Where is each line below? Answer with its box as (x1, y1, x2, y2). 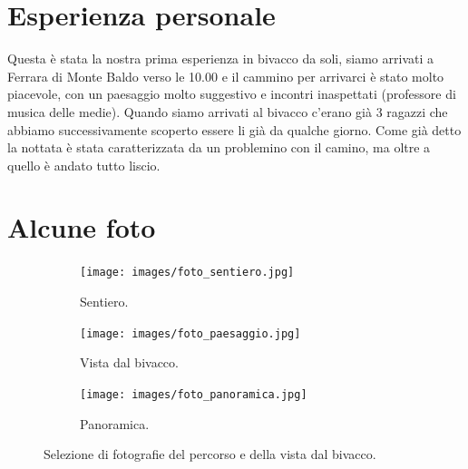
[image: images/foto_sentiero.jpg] (80, 266, 295, 279)
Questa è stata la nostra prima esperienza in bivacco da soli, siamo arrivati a (7, 49, 434, 68)
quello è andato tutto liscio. (7, 155, 161, 174)
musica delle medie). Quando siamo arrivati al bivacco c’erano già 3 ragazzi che (7, 102, 448, 121)
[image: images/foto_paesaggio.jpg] (80, 327, 301, 340)
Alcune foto (7, 209, 156, 246)
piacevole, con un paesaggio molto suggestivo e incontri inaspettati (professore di (7, 84, 456, 103)
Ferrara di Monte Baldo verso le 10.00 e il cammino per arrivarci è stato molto (7, 66, 444, 85)
